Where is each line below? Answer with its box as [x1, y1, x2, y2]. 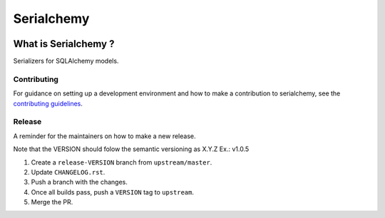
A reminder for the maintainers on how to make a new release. [13, 132, 196, 140]
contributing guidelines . [13, 99, 83, 108]
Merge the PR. [31, 198, 73, 207]
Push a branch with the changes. [31, 178, 128, 187]
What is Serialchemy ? [13, 38, 115, 50]
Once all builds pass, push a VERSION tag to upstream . [31, 187, 195, 196]
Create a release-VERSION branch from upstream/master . [31, 157, 212, 167]
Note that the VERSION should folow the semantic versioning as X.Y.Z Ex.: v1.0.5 [13, 145, 250, 153]
